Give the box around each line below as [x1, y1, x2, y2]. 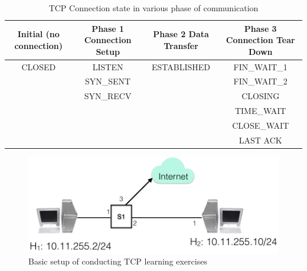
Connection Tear [226, 34, 295, 46]
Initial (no [17, 28, 60, 40]
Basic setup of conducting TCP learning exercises [28, 255, 207, 267]
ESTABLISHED [152, 60, 211, 73]
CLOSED [21, 60, 56, 73]
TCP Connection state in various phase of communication [48, 2, 259, 14]
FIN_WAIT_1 [233, 60, 288, 73]
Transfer [164, 39, 198, 51]
